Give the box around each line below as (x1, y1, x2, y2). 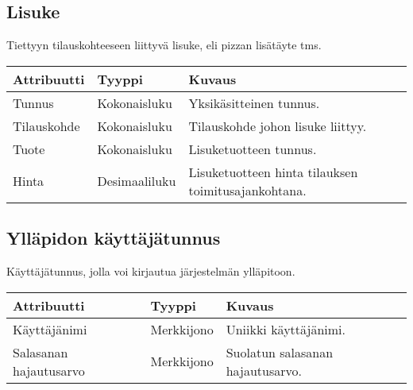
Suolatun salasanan (226, 342, 334, 361)
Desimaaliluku (97, 172, 176, 191)
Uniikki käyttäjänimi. (226, 319, 345, 338)
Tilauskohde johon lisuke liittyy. (188, 116, 367, 135)
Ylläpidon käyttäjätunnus (6, 226, 221, 250)
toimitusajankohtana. (188, 180, 307, 199)
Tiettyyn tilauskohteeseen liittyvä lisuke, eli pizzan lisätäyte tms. (6, 37, 322, 53)
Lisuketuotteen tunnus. (188, 139, 317, 158)
